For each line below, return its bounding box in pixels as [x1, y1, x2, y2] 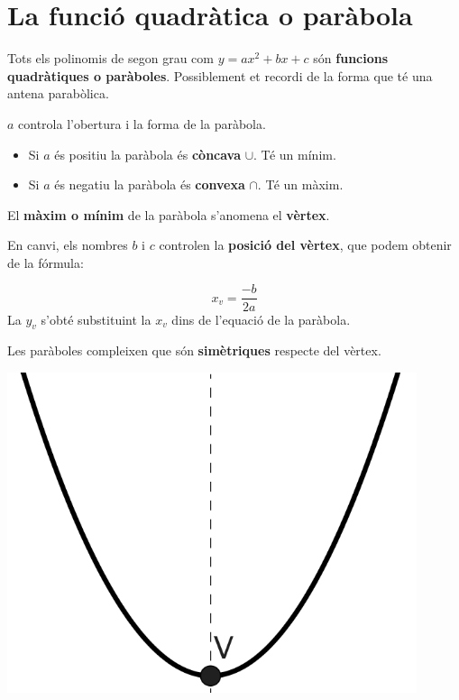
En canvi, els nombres [7, 235, 128, 254]
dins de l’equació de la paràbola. [171, 309, 351, 328]
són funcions [313, 49, 389, 68]
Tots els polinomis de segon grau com [7, 49, 214, 68]
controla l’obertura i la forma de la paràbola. [18, 114, 266, 133]
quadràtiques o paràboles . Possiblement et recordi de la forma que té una [7, 66, 433, 85]
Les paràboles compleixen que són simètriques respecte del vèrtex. [7, 341, 381, 360]
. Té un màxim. [257, 175, 344, 194]
